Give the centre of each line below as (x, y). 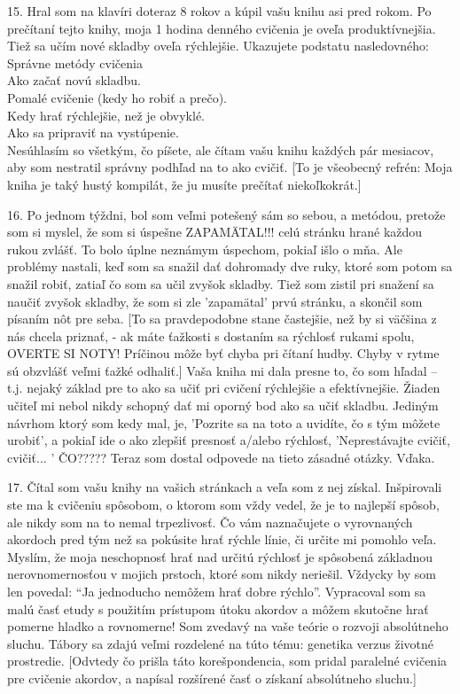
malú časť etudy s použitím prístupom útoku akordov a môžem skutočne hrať (218, 608)
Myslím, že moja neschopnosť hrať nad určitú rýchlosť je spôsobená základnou (220, 556)
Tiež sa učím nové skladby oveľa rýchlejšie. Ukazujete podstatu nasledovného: (218, 46)
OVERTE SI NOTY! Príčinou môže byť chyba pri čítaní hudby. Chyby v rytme (223, 353)
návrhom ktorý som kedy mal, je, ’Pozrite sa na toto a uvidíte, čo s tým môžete (224, 422)
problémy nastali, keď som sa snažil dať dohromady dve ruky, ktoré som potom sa (230, 266)
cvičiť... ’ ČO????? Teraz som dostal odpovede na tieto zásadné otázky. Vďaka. (221, 457)
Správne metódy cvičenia (75, 62)
